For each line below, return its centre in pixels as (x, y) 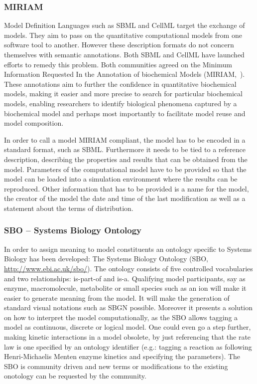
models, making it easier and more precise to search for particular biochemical (123, 94)
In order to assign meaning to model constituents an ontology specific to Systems (128, 249)
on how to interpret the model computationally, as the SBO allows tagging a (121, 317)
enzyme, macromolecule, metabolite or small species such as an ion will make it (125, 288)
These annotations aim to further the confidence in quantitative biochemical (120, 84)
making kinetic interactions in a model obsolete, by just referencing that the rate (128, 337)
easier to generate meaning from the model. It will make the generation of (117, 297)
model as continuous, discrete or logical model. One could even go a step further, (128, 327)
